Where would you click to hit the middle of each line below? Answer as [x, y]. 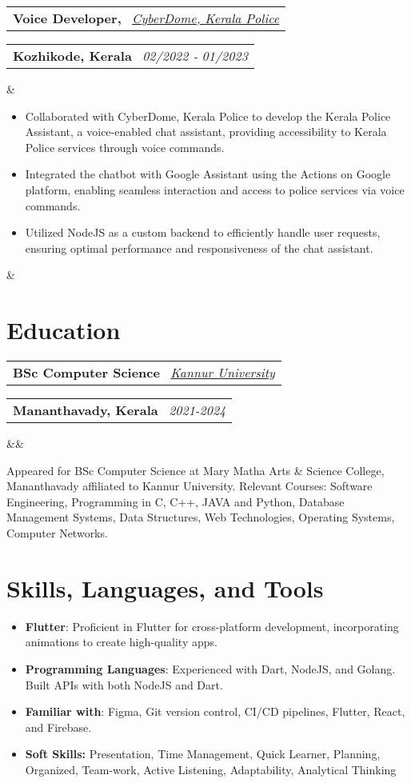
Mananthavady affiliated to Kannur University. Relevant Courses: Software [190, 486]
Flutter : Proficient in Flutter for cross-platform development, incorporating [212, 626]
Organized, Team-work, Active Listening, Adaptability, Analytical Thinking [211, 769]
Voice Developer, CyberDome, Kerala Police [146, 18]
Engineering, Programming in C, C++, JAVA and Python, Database [176, 501]
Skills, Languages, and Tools [165, 587]
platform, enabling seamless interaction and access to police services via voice [215, 189]
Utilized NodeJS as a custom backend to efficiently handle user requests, [203, 232]
